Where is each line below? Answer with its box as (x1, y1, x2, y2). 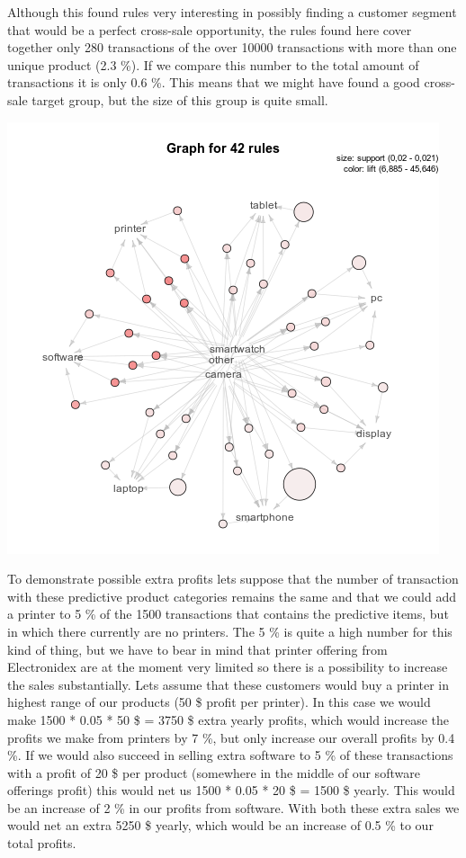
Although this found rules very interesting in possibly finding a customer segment (7, 3, 457, 21)
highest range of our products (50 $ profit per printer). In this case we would (7, 693, 431, 711)
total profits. (7, 834, 76, 853)
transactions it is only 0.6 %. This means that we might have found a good (7, 73, 420, 92)
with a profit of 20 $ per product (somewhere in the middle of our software (7, 763, 420, 782)
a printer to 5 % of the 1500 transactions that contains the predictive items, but (7, 604, 449, 623)
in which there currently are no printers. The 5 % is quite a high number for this (7, 621, 453, 640)
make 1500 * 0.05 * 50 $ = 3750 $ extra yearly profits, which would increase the (7, 710, 450, 728)
